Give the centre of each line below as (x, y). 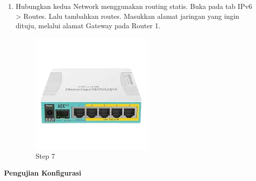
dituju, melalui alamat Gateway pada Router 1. (88, 26)
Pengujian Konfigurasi (43, 172)
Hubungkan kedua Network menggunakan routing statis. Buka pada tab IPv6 (134, 6)
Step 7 (45, 156)
